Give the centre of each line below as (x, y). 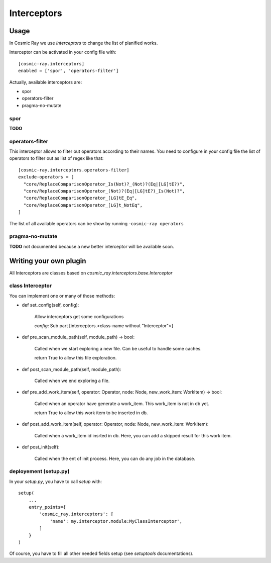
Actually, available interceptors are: (46, 82)
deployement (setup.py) (39, 472)
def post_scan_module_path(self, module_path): (72, 369)
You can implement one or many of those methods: (62, 296)
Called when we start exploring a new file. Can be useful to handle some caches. (118, 348)
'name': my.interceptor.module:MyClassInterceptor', (116, 521)
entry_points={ (47, 507)
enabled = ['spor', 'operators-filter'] (69, 71)
